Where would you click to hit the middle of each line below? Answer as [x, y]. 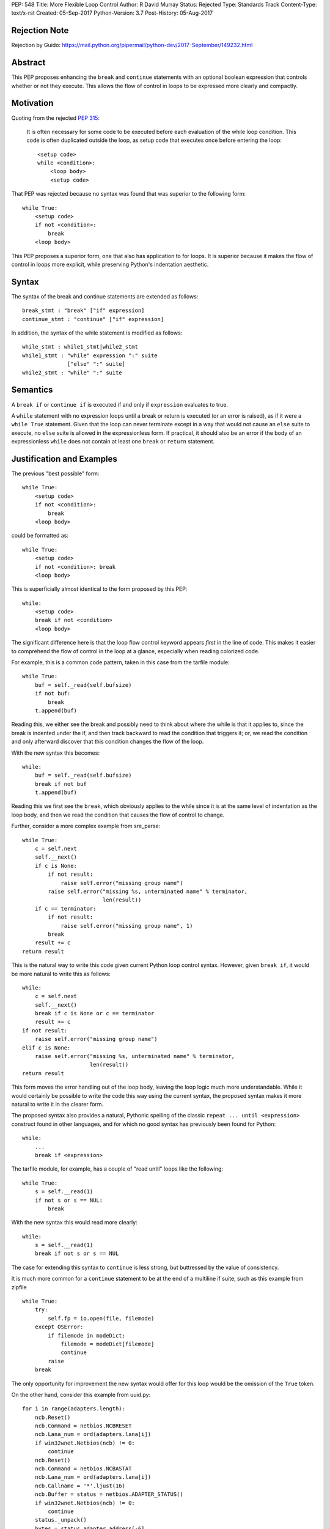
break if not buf [61, 784]
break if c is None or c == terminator [94, 1013]
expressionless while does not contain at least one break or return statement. [113, 442]
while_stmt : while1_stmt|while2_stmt [80, 347]
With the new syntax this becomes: [56, 753]
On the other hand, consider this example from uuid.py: [81, 1394]
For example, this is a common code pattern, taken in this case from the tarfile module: [121, 662]
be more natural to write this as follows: [61, 974]
